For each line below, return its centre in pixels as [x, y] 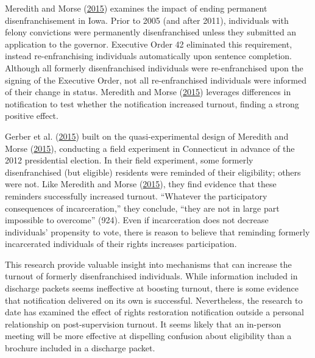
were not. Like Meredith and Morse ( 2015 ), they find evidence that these [141, 184]
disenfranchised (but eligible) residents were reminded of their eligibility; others [153, 172]
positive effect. [32, 116]
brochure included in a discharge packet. [80, 348]
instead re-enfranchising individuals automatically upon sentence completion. [148, 56]
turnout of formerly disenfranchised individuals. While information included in [151, 276]
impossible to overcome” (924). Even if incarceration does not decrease [137, 220]
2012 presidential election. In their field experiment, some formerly [129, 160]
